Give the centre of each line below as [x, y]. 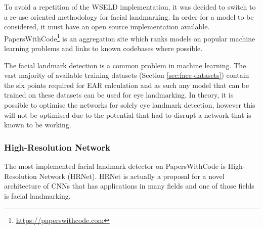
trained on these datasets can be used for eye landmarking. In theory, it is [119, 95]
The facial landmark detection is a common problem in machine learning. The [125, 65]
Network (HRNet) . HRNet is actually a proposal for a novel [132, 176]
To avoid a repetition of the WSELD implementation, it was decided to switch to [130, 7]
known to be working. [38, 125]
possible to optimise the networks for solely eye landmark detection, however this [130, 105]
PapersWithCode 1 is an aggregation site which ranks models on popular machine [130, 37]
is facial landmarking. [37, 195]
